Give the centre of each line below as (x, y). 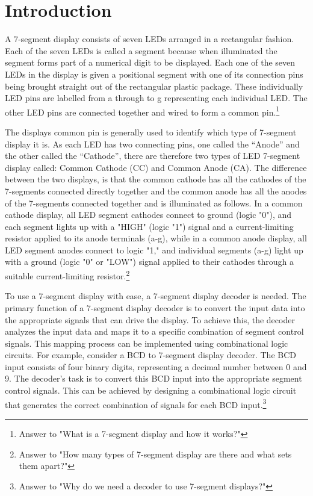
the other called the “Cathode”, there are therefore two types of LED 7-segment (153, 156)
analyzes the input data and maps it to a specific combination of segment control (154, 331)
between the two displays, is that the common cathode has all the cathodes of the (156, 179)
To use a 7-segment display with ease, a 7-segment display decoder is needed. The (156, 296)
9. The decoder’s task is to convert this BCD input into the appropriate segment (153, 378)
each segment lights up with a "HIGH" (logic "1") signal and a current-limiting (149, 226)
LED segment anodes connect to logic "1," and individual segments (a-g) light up (154, 250)
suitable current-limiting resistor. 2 (67, 275)
